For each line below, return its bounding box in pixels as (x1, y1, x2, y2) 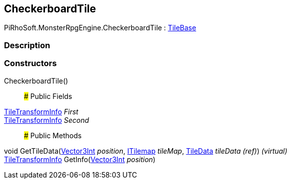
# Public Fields (24, 91, 72, 100)
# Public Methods (24, 131, 82, 140)
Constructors (4, 58, 57, 69)
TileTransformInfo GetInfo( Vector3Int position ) (4, 155, 156, 164)
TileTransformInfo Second (4, 115, 89, 124)
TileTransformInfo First (4, 107, 78, 116)
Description (4, 40, 50, 50)
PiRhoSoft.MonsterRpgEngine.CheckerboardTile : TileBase (4, 23, 196, 32)
